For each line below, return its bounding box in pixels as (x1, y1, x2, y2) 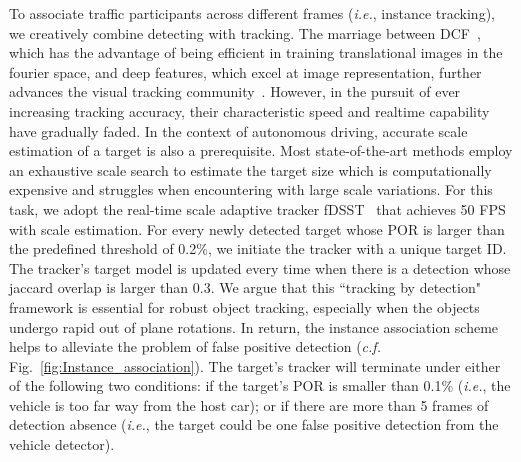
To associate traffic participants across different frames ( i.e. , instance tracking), (9, 3, 495, 23)
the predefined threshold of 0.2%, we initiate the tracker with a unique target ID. (9, 238, 507, 259)
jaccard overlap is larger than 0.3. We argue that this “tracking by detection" (9, 277, 481, 298)
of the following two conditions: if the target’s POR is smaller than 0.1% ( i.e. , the (9, 375, 511, 396)
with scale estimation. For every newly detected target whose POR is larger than (9, 218, 505, 239)
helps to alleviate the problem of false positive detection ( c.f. (9, 336, 381, 357)
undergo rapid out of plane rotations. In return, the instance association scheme (9, 316, 499, 337)
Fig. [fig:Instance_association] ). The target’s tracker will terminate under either (9, 355, 501, 376)
